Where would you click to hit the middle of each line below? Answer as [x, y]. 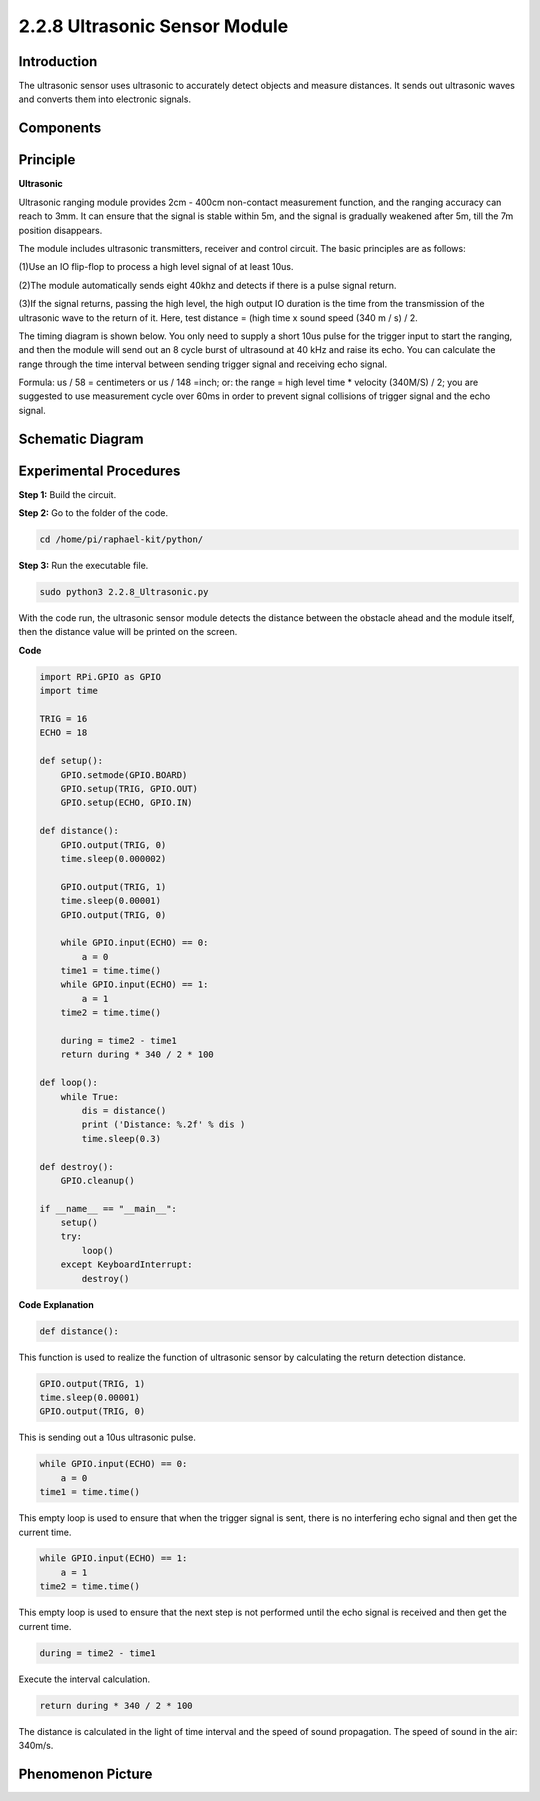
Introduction [58, 61]
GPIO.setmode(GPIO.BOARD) [124, 774]
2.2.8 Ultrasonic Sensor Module [153, 26]
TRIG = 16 [63, 719]
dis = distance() [124, 1110]
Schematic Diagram [81, 438]
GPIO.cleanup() [97, 1180]
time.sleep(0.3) [121, 1138]
